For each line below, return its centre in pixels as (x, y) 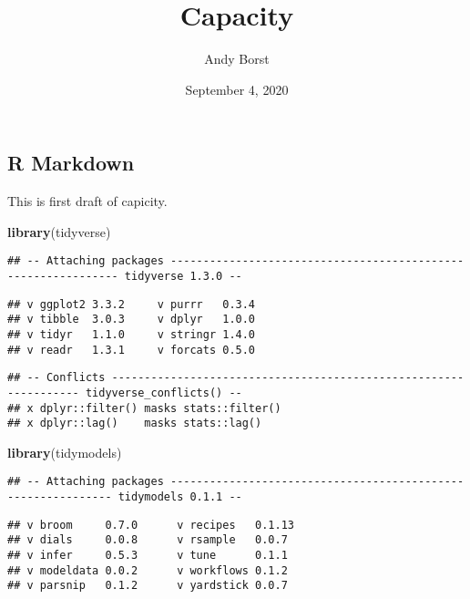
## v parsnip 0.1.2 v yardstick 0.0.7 (148, 586)
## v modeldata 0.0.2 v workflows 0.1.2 (148, 570)
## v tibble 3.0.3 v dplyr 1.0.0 (132, 320)
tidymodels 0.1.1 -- (180, 497)
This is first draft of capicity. (87, 201)
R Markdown (71, 163)
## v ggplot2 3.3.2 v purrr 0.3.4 (132, 304)
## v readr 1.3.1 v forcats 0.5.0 (132, 350)
